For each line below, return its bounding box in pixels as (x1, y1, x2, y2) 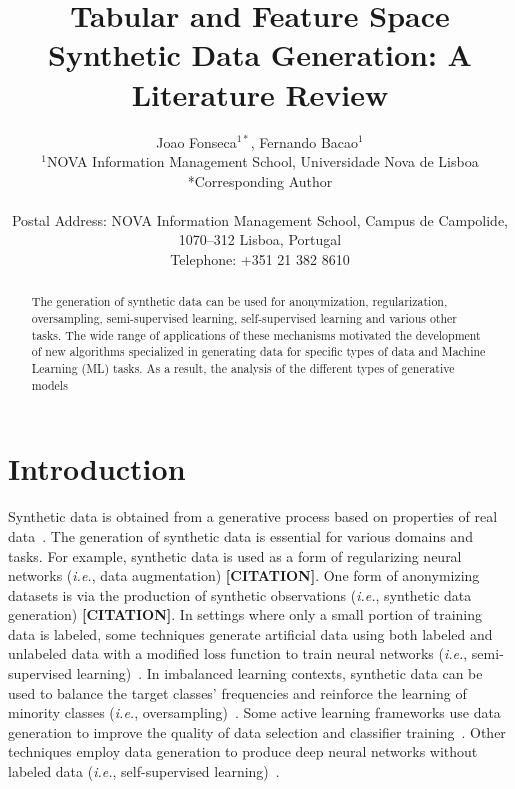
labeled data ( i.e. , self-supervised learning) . (8, 761, 280, 782)
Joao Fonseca (156, 131, 237, 152)
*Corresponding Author (187, 170, 333, 191)
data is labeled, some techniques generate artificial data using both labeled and (8, 623, 493, 644)
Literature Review (131, 73, 389, 114)
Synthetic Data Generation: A (48, 34, 472, 75)
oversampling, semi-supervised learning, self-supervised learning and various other (31, 310, 458, 327)
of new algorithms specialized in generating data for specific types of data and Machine (31, 343, 486, 360)
